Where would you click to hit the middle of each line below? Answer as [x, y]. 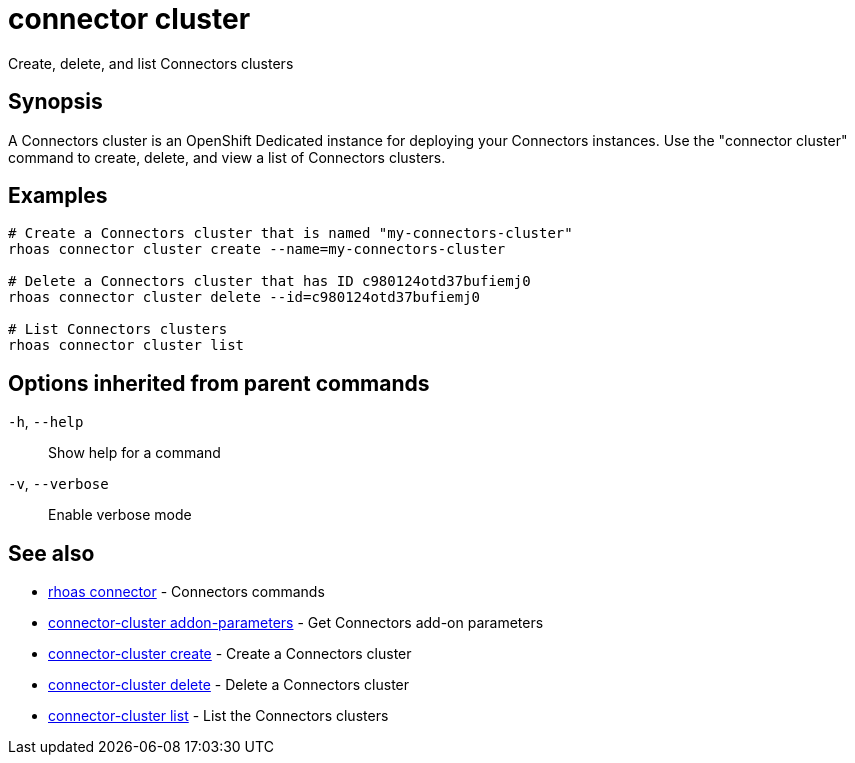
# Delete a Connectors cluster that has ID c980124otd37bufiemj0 [269, 281]
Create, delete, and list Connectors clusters [151, 63]
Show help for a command [134, 453]
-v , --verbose [58, 484]
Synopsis [55, 102]
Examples [58, 196]
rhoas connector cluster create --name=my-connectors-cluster [257, 249]
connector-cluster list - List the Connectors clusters [218, 716]
